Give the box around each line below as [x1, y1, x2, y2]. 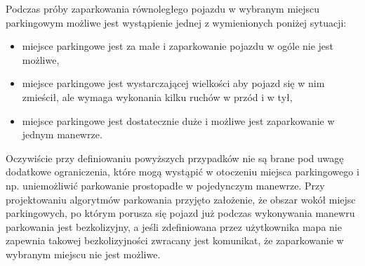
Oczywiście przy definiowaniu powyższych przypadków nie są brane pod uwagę [6, 150, 344, 165]
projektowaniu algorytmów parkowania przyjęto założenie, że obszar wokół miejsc [6, 192, 356, 206]
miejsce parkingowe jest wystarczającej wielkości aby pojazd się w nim [22, 76, 325, 91]
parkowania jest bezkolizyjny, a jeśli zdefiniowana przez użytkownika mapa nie [6, 219, 342, 234]
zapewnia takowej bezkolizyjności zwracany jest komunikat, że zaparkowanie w [6, 233, 344, 248]
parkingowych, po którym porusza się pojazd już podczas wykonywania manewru [6, 206, 355, 220]
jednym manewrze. [22, 127, 102, 142]
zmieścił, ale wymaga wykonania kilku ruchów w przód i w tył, [22, 89, 293, 104]
